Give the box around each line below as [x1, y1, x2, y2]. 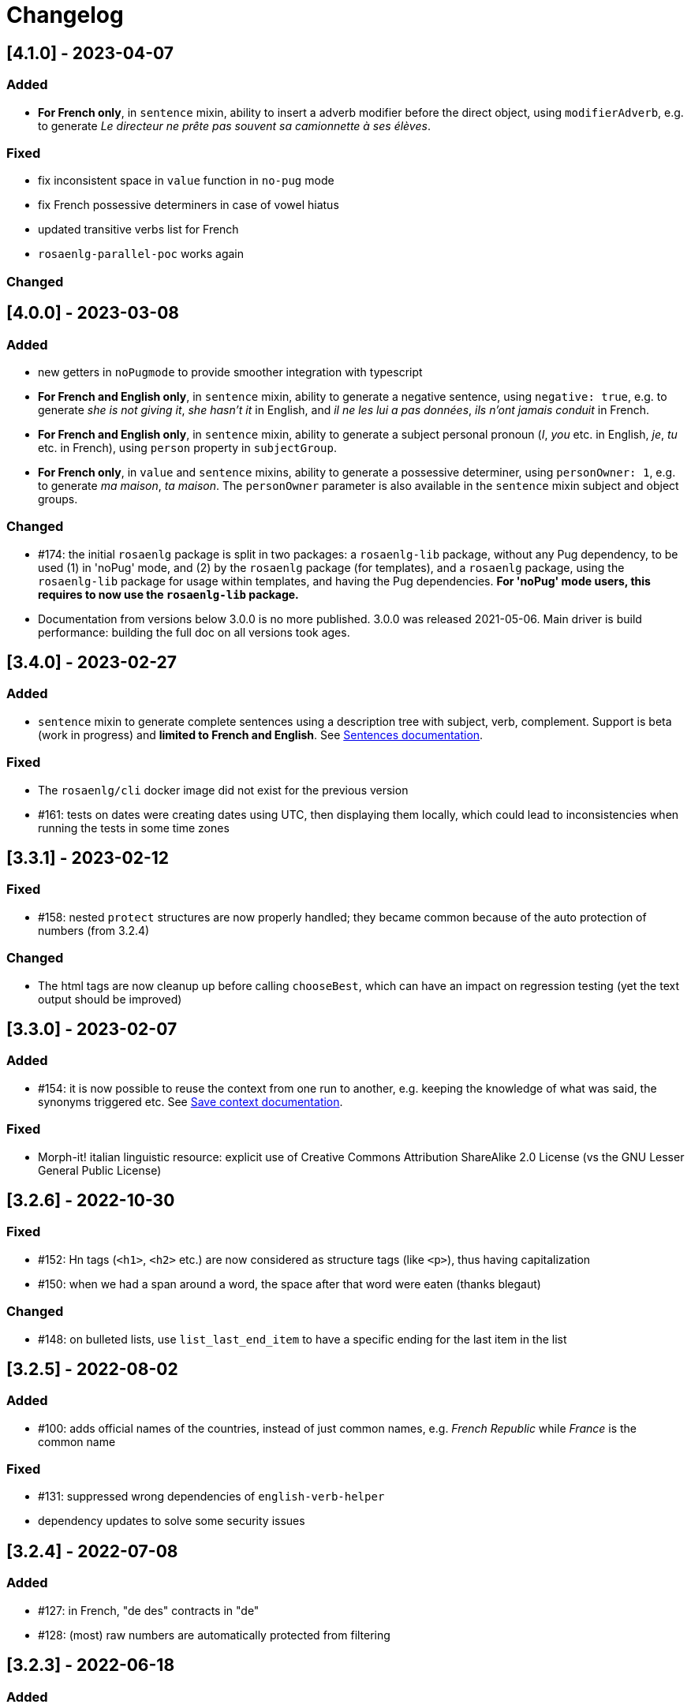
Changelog [6, 2, 124, 28]
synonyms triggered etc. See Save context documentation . [38, 1094, 343, 1108]
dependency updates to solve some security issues [38, 1514, 305, 1528]
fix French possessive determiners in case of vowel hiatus [38, 198, 339, 212]
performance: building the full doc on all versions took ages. [38, 625, 350, 639]
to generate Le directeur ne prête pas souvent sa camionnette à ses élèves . [38, 118, 431, 133]
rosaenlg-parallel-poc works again [38, 247, 245, 261]
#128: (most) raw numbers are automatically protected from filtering [38, 1628, 390, 1642]
